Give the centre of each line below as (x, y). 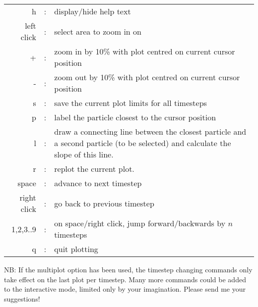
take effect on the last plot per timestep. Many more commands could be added (125, 279)
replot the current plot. (94, 169)
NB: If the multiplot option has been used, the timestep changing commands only (128, 269)
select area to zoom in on (98, 31)
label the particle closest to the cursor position (135, 117)
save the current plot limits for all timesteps (130, 103)
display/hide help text (93, 11)
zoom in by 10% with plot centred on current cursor (145, 51)
